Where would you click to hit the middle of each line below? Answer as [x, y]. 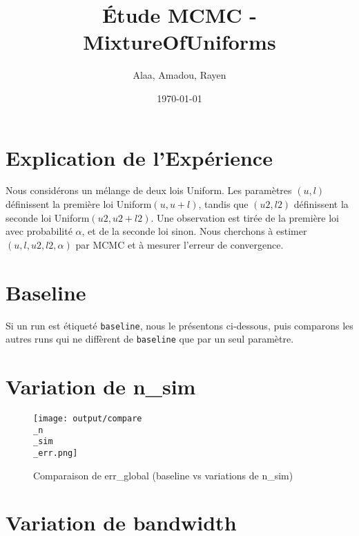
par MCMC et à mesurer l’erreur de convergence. [179, 244]
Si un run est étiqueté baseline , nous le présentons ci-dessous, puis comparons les [179, 325]
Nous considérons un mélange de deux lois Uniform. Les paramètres [149, 190]
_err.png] [56, 453]
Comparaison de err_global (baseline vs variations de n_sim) [163, 475]
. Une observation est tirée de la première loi [245, 217]
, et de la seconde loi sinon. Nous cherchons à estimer [194, 231]
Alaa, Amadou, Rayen [179, 75]
